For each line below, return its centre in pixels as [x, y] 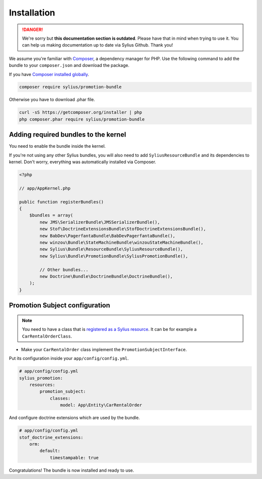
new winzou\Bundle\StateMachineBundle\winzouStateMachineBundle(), [122, 243]
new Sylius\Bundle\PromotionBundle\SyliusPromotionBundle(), [114, 256]
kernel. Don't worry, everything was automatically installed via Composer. [82, 162]
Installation [32, 13]
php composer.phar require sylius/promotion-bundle [82, 119]
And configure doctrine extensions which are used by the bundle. [74, 418]
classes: [60, 398]
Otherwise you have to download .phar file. [52, 100]
